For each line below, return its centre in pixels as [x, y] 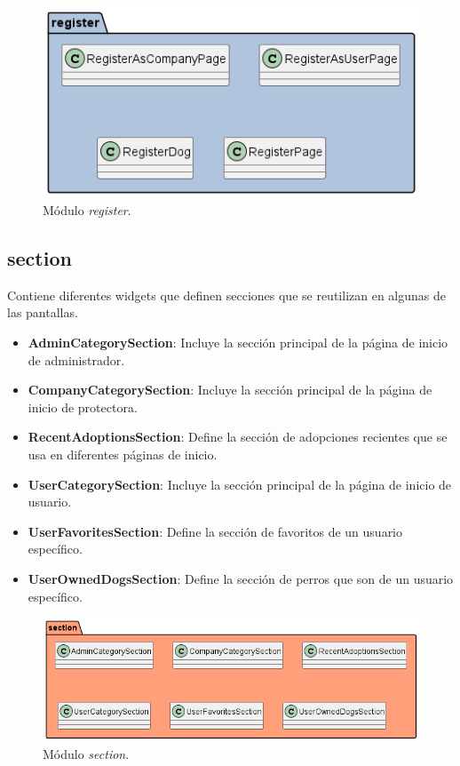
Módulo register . [87, 210]
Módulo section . [86, 753]
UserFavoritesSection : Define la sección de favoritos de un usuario [215, 531]
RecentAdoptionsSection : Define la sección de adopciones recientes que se [238, 437]
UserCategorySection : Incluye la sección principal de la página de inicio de [240, 484]
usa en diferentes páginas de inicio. [123, 454]
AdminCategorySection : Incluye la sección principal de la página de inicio [238, 342]
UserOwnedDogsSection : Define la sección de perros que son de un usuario [241, 578]
